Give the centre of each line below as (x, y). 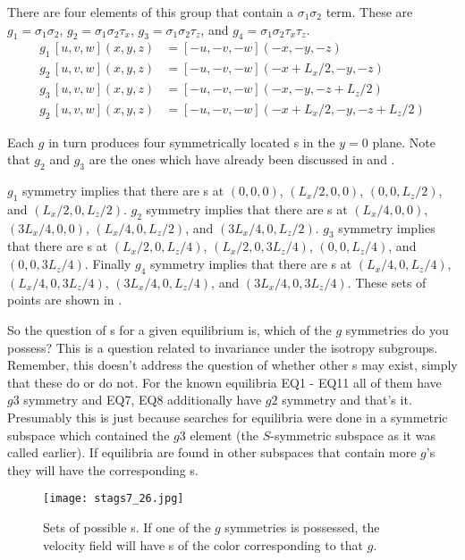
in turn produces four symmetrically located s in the (192, 142)
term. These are (369, 12)
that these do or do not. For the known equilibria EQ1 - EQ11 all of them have (224, 382)
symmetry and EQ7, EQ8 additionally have (143, 400)
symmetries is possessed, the (302, 527)
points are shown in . (65, 300)
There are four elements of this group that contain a (150, 12)
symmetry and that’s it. (347, 400)
